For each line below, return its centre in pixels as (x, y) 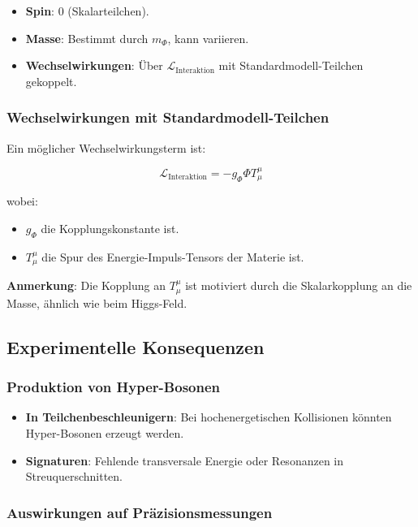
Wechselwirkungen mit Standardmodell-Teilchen (168, 117)
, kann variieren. (208, 38)
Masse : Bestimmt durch (87, 38)
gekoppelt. (51, 81)
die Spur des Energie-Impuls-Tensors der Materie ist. (173, 256)
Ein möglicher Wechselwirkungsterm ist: (106, 147)
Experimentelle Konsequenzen (136, 346)
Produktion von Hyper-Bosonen (113, 387)
